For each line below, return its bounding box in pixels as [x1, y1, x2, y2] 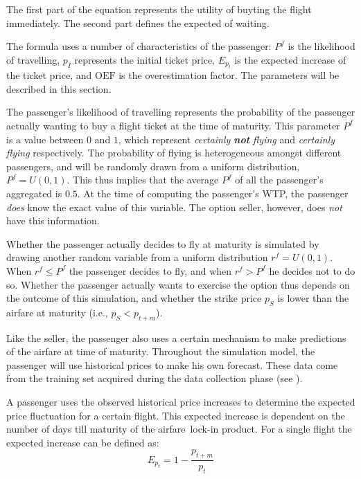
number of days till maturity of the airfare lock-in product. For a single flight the [6, 422, 352, 436]
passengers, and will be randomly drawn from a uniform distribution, [6, 159, 300, 173]
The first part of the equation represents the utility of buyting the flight [6, 2, 312, 16]
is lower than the [277, 291, 349, 305]
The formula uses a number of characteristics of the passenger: [6, 39, 272, 53]
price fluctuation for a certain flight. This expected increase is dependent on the [6, 408, 345, 422]
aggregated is [6, 186, 62, 200]
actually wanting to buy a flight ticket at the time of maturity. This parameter [6, 118, 340, 132]
